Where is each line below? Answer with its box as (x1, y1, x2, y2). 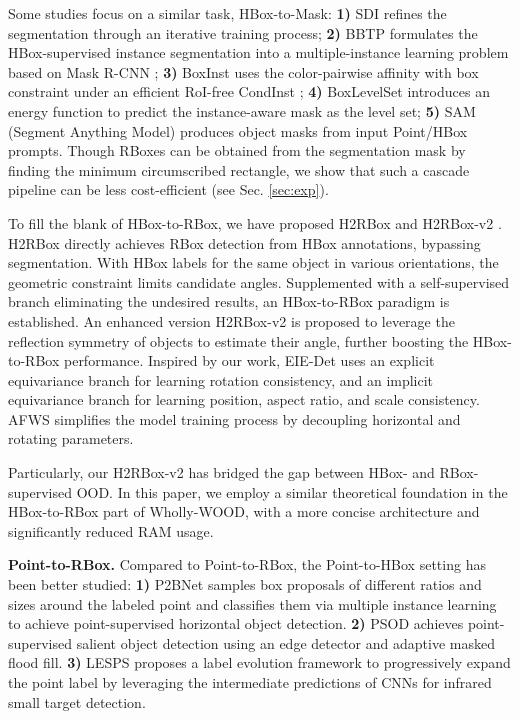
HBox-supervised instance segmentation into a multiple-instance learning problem (8, 42, 509, 63)
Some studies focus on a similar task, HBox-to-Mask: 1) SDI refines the (8, 3, 447, 23)
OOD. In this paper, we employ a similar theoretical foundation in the (76, 481, 508, 502)
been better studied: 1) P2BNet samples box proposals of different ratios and (8, 574, 482, 595)
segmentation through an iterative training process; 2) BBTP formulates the (8, 22, 478, 43)
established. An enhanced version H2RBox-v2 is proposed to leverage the (8, 310, 455, 331)
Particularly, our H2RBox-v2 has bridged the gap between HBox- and (8, 462, 435, 483)
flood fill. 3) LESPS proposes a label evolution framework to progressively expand (8, 652, 511, 673)
